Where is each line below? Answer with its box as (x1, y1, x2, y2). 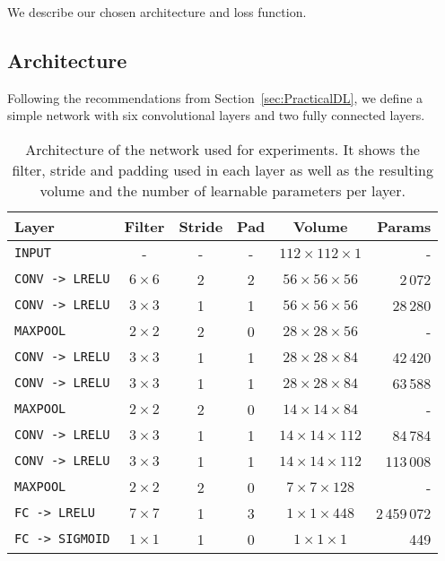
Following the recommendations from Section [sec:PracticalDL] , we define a (7, 88, 423, 107)
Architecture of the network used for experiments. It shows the (25, 138, 420, 160)
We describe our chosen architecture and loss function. (7, 3, 307, 21)
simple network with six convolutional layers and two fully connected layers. (7, 106, 425, 125)
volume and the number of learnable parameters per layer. (39, 179, 406, 201)
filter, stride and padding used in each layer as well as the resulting (12, 159, 433, 180)
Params (377, 215, 432, 237)
